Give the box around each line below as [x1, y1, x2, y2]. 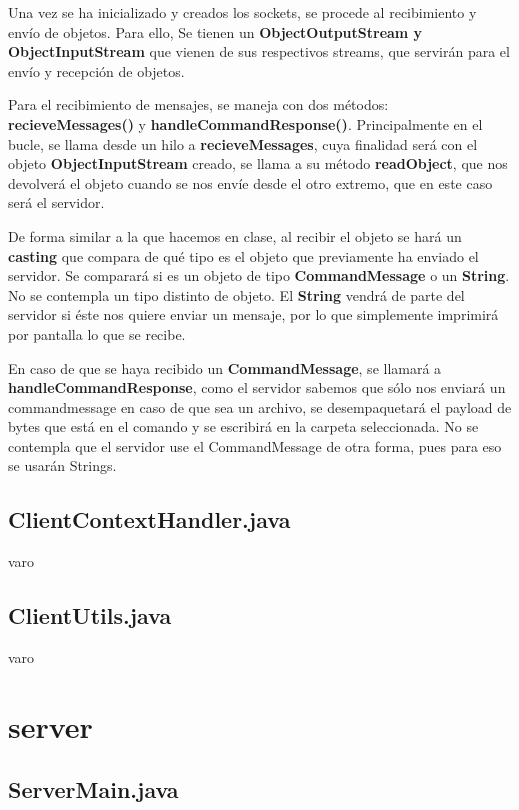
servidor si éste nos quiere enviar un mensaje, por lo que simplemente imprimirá [8, 304, 499, 325]
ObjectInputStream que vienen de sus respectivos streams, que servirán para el [8, 41, 510, 62]
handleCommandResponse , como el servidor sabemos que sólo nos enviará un [8, 377, 506, 398]
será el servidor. [8, 192, 105, 213]
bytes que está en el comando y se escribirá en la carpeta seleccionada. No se [8, 416, 479, 437]
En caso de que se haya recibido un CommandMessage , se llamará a [8, 357, 442, 378]
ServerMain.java [8, 774, 179, 805]
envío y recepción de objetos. [8, 60, 185, 81]
